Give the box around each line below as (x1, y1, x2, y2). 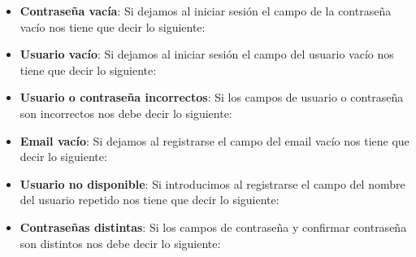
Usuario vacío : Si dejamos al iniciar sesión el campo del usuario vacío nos (19, 46, 394, 63)
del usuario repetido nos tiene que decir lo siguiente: (19, 191, 279, 208)
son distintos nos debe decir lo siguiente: (19, 234, 221, 251)
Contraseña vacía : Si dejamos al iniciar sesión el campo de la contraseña (19, 2, 392, 19)
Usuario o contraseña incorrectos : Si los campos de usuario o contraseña (19, 89, 404, 106)
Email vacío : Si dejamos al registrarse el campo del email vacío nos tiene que (19, 132, 409, 149)
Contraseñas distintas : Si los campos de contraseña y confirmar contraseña (19, 218, 407, 235)
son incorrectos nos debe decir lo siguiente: (19, 104, 232, 121)
